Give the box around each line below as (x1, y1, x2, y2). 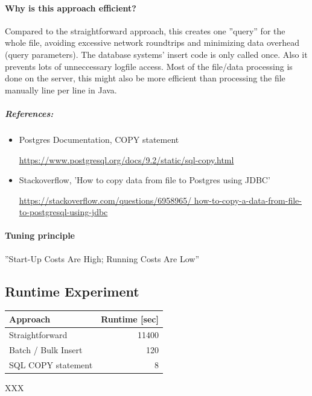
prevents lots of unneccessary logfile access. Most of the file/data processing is (5, 60, 293, 72)
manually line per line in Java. (5, 83, 117, 96)
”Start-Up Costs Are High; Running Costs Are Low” (5, 252, 200, 265)
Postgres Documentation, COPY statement (19, 133, 179, 145)
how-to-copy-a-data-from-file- (194, 193, 302, 206)
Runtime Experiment (5, 281, 139, 300)
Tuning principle (5, 229, 75, 242)
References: (5, 107, 54, 119)
